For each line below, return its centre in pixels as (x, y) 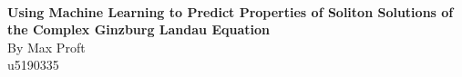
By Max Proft (46, 47)
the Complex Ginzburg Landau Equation (139, 29)
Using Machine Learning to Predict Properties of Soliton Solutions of (231, 11)
